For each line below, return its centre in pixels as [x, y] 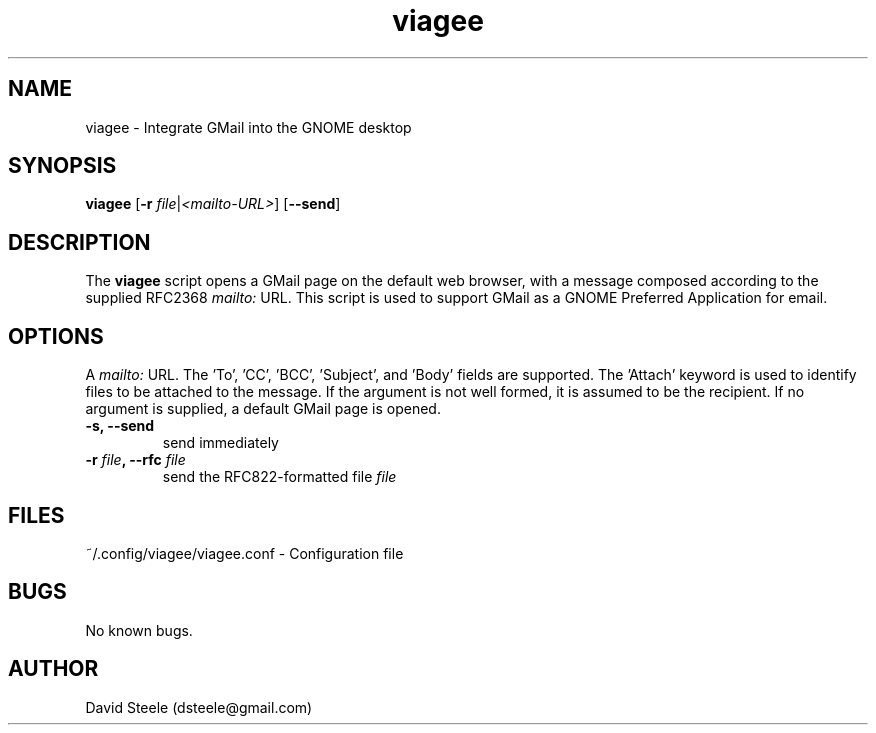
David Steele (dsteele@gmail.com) [199, 707]
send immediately [220, 443]
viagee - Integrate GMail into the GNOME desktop [248, 127]
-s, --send [120, 426]
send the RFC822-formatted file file [279, 477]
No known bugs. [139, 630]
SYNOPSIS [62, 166]
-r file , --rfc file [135, 460]
